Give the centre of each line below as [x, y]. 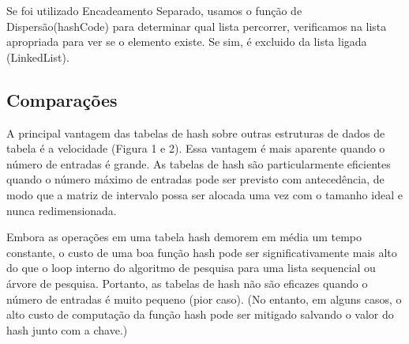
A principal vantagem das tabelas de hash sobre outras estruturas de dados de [196, 132]
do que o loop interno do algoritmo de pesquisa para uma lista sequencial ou [191, 268]
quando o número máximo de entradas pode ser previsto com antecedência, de [195, 179]
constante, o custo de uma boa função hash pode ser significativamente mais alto [202, 252]
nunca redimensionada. [62, 210]
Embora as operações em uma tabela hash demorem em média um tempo [184, 237]
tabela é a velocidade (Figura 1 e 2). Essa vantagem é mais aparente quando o [196, 148]
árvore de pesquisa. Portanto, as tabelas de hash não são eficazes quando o [187, 283]
